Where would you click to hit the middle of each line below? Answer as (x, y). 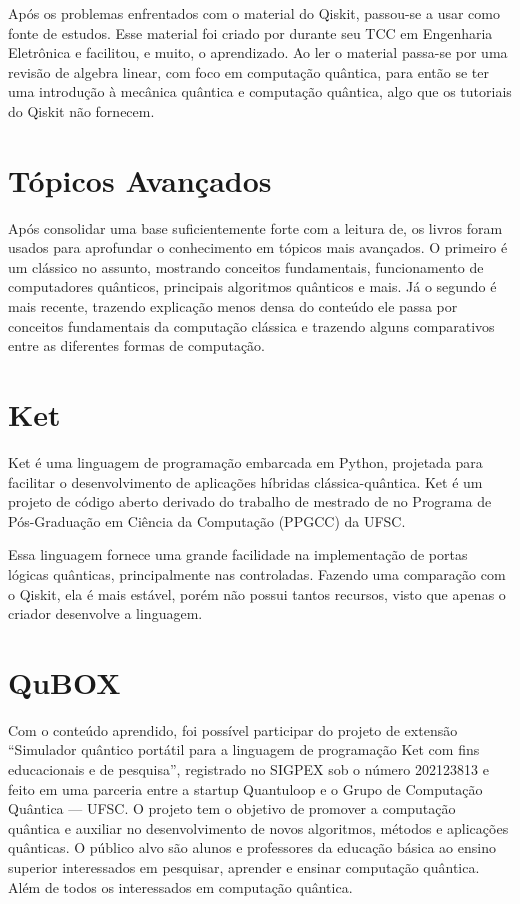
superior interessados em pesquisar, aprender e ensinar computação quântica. (244, 867)
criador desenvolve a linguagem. (105, 613)
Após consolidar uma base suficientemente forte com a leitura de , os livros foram (255, 227)
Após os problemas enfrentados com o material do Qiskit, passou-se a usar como (254, 13)
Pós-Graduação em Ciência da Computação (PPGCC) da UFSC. (207, 520)
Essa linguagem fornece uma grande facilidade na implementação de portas (238, 554)
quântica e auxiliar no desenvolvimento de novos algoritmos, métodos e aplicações (258, 827)
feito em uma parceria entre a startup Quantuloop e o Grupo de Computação (245, 788)
